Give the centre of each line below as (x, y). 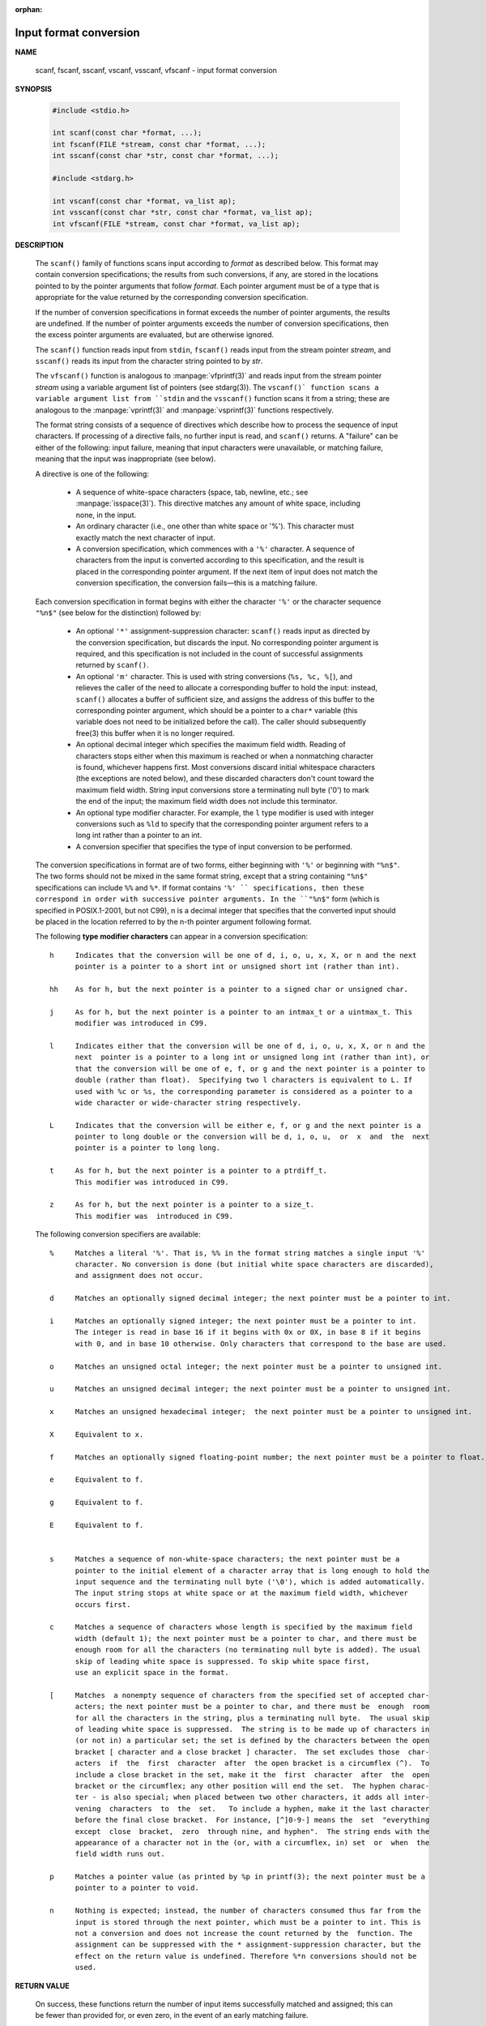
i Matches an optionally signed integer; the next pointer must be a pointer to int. (233, 1321)
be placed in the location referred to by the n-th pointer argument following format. (173, 922)
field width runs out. (120, 1854)
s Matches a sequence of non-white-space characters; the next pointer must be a (225, 1559)
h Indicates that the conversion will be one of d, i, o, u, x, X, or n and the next (233, 955)
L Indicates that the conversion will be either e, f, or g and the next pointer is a (235, 1125)
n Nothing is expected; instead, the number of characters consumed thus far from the (235, 1911)
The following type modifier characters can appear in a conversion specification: (171, 937)
